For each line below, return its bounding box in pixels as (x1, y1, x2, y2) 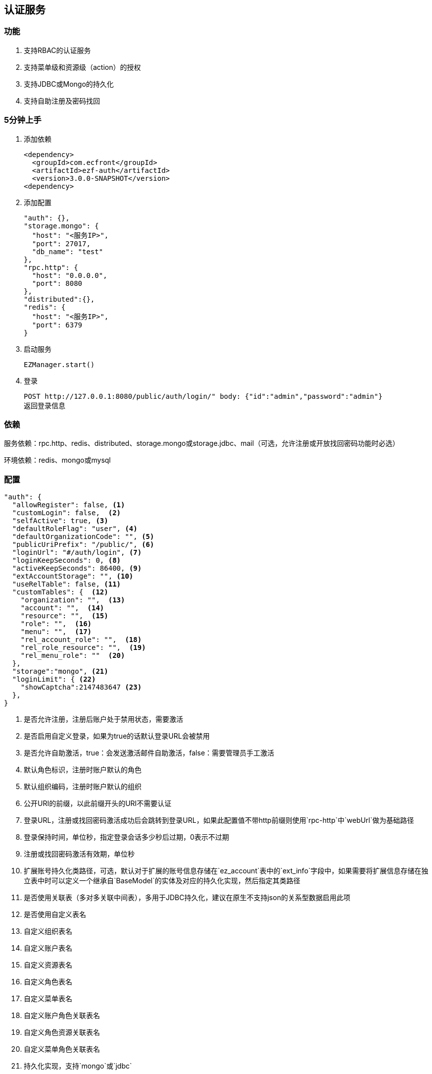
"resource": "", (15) (20, 612, 108, 620)
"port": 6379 (32, 321, 83, 329)
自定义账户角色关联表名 (24, 1011, 100, 1020)
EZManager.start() (24, 360, 95, 369)
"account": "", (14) (20, 604, 104, 612)
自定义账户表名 (24, 944, 72, 953)
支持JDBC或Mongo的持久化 (24, 79, 114, 88)
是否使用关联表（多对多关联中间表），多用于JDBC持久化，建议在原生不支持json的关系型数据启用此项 (24, 893, 350, 902)
